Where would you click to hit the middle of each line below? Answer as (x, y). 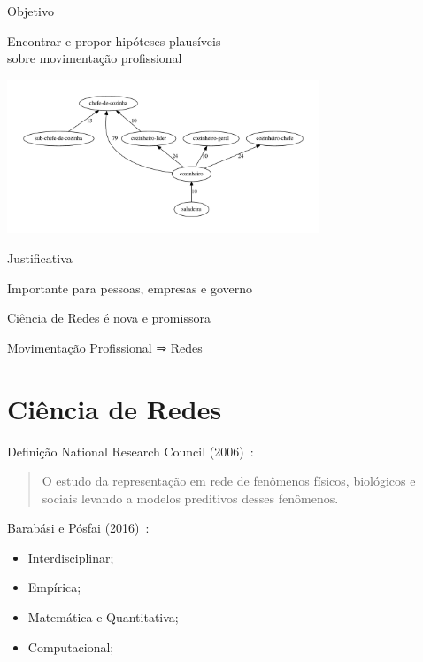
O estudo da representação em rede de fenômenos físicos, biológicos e (229, 481)
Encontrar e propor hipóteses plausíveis (114, 40)
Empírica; (54, 587)
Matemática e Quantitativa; (103, 617)
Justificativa (40, 258)
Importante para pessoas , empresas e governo (130, 288)
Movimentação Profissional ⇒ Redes (105, 347)
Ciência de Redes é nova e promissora (109, 318)
